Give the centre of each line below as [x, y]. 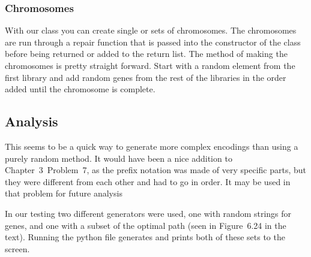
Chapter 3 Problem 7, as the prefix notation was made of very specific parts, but [155, 170]
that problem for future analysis [64, 193]
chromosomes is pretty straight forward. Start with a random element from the [150, 65]
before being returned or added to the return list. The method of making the [146, 54]
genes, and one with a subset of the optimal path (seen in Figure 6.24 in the [146, 225]
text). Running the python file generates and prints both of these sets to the [145, 237]
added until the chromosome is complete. [80, 89]
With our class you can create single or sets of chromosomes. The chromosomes [151, 30]
